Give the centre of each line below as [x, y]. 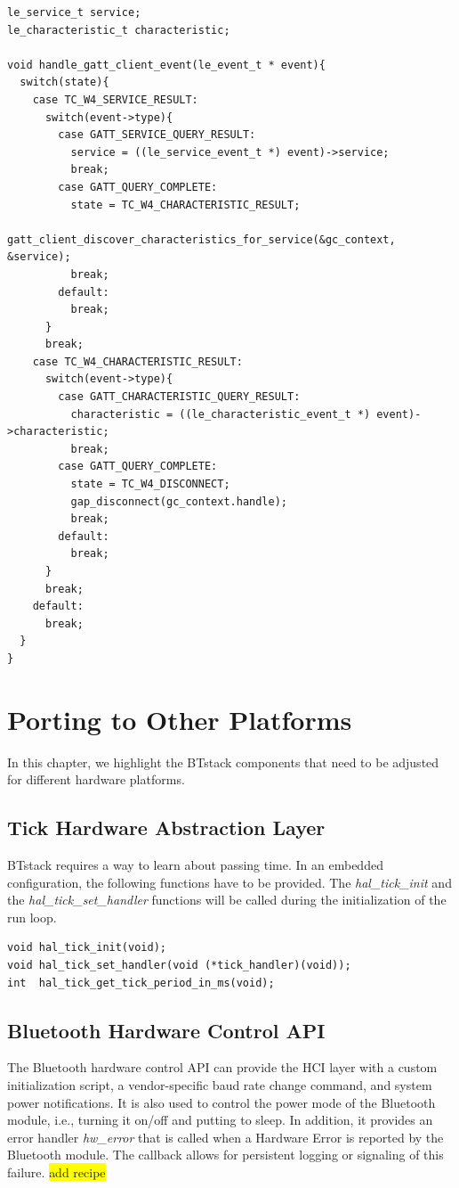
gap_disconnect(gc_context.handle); [179, 501]
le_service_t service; [74, 12]
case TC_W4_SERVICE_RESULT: [115, 99]
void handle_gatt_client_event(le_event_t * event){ [166, 65]
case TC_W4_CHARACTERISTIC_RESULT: [137, 361]
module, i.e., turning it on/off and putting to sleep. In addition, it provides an [220, 1120]
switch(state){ [64, 82]
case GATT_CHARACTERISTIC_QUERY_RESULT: [179, 397]
